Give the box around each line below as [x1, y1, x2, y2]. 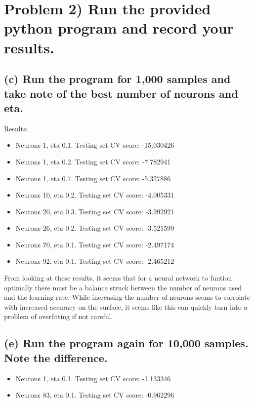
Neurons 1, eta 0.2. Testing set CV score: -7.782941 [15, 156, 171, 166]
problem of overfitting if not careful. [4, 311, 113, 322]
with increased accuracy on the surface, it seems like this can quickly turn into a [4, 301, 248, 312]
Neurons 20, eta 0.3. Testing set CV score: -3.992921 [15, 206, 174, 216]
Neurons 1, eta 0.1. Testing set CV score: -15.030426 [15, 140, 174, 150]
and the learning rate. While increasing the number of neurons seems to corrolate [4, 292, 250, 302]
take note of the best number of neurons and [4, 85, 238, 101]
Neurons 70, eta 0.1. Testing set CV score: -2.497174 [15, 239, 174, 249]
